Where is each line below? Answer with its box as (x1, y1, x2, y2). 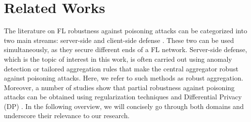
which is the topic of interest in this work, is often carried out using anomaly (4, 54, 232, 64)
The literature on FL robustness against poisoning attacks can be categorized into (4, 26, 247, 36)
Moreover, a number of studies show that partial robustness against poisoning (4, 82, 235, 92)
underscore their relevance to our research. (4, 110, 130, 121)
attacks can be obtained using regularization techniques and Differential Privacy (4, 92, 242, 102)
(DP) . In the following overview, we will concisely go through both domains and (4, 101, 244, 111)
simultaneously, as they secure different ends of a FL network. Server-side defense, (4, 44, 247, 54)
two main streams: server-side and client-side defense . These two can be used (4, 35, 234, 45)
